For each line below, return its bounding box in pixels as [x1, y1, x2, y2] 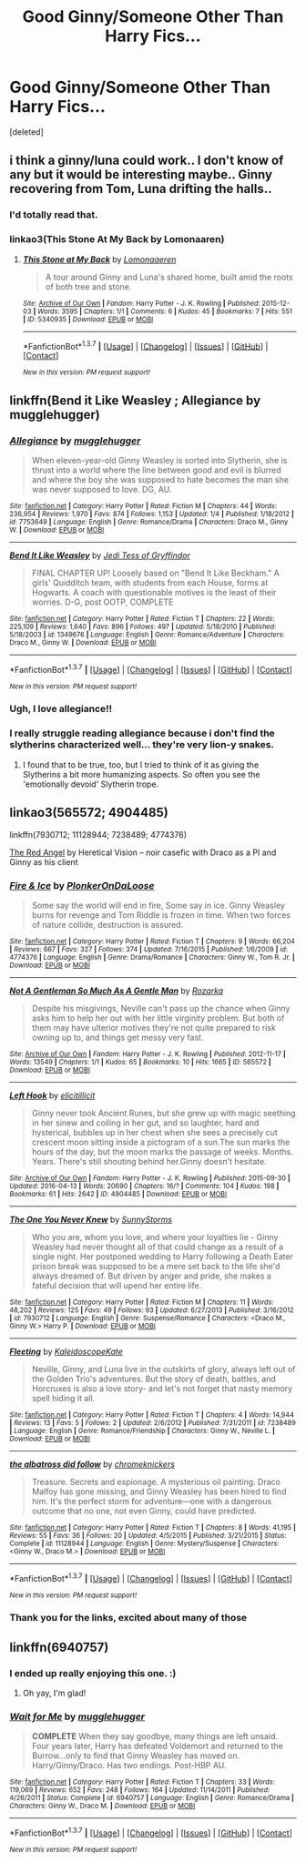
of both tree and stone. [45, 280, 132, 292]
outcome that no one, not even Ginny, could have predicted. [31, 1505, 257, 1516]
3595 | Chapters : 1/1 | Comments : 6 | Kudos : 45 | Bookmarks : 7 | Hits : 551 [61, 307, 293, 316]
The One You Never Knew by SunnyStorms [9, 1214, 173, 1225]
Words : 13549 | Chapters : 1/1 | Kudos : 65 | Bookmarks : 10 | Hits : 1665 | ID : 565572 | [9, 1057, 271, 1066]
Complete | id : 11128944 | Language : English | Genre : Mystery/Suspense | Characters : [9, 1539, 280, 1548]
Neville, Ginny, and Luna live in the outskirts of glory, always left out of [31, 1363, 296, 1374]
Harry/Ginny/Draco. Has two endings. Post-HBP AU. [31, 1760, 227, 1771]
